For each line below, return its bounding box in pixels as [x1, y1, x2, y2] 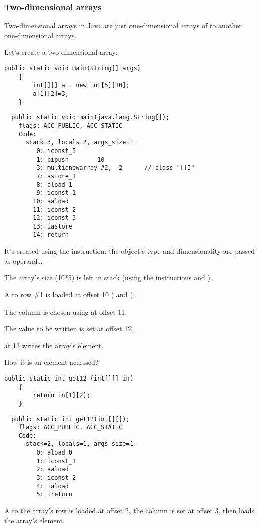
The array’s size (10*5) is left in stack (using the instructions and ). [4, 272, 212, 283]
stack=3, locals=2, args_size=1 [25, 139, 134, 146]
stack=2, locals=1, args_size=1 [25, 440, 134, 448]
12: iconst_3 [33, 214, 76, 222]
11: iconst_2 [33, 206, 76, 213]
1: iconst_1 [36, 457, 76, 465]
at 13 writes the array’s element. [4, 340, 104, 350]
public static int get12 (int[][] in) [4, 374, 134, 382]
